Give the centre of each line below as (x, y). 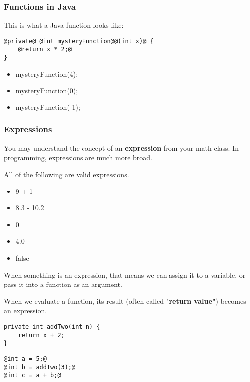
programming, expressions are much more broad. (78, 157)
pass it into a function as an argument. (63, 284)
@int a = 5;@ (25, 358)
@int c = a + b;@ (33, 375)
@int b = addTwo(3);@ (40, 367)
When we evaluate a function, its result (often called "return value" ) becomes (125, 301)
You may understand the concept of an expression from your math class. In (121, 147)
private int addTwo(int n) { (52, 327)
